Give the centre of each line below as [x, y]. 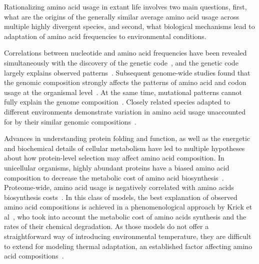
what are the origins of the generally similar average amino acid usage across [121, 16]
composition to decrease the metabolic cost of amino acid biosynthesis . [114, 177]
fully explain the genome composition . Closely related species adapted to [117, 102]
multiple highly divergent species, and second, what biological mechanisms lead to [129, 26]
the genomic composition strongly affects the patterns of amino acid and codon [125, 82]
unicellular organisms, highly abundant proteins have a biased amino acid [117, 167]
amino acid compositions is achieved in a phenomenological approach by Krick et [128, 207]
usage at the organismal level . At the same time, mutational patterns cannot [123, 92]
